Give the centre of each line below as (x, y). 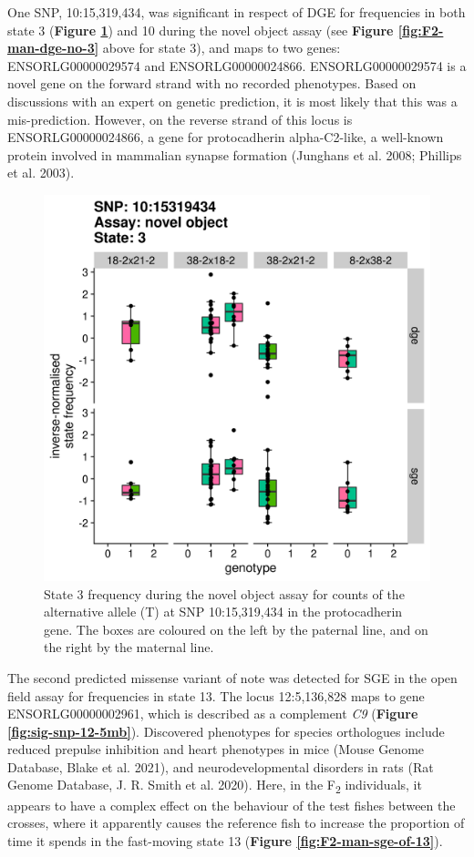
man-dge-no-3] (53, 48)
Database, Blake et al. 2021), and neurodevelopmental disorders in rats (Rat (221, 766)
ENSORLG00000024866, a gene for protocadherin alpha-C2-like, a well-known (226, 137)
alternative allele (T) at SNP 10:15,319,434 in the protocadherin (223, 612)
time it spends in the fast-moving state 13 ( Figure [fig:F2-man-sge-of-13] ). (225, 840)
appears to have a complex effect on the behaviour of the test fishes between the (232, 805)
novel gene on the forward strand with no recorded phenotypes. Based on (212, 83)
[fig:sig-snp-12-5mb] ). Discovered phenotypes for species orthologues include (226, 731)
